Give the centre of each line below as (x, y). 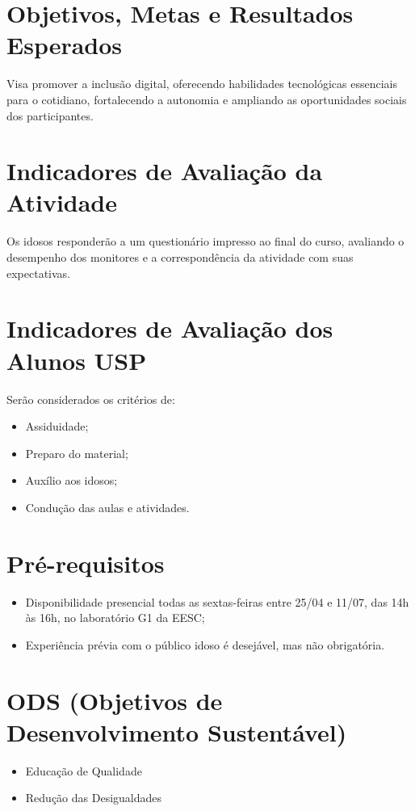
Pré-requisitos (86, 563)
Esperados (65, 45)
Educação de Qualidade (84, 770)
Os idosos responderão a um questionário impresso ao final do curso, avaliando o (205, 241)
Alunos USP (77, 360)
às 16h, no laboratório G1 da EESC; (115, 618)
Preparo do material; (77, 453)
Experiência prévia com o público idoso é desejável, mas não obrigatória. (205, 644)
